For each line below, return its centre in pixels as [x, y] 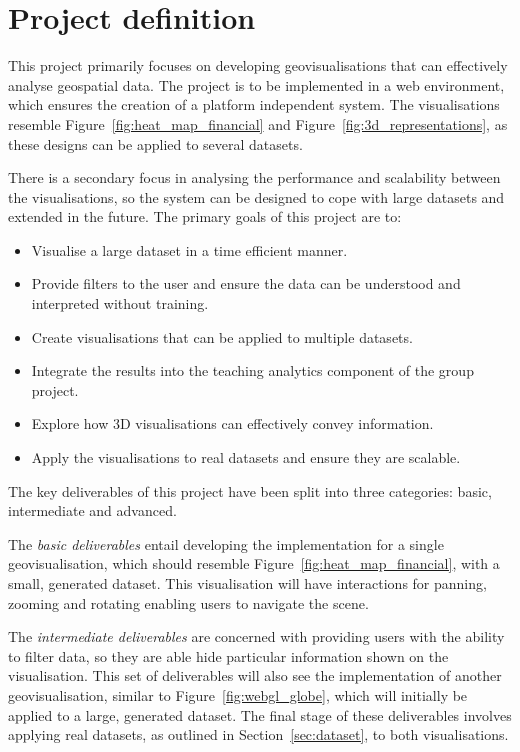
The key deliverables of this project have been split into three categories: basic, [250, 490]
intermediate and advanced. [92, 510]
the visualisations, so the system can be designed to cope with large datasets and [256, 196]
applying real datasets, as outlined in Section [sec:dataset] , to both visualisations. [258, 734]
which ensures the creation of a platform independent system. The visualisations [254, 104]
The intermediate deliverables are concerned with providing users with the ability [256, 636]
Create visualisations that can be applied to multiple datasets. [222, 336]
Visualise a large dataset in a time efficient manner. [189, 249]
